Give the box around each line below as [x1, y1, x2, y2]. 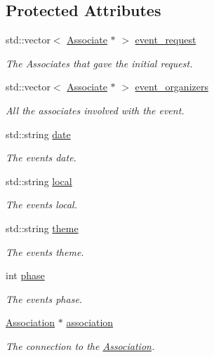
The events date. [6, 150, 76, 165]
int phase [6, 268, 45, 283]
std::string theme [6, 220, 79, 235]
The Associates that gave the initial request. [6, 55, 193, 70]
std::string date [6, 126, 71, 141]
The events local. [6, 197, 77, 212]
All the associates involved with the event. [6, 102, 185, 117]
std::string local [6, 173, 72, 188]
